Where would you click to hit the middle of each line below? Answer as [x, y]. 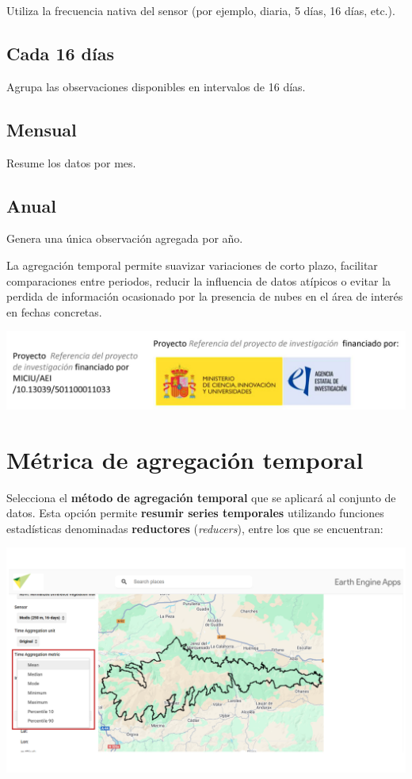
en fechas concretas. [54, 311]
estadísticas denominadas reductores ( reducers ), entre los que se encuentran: [195, 528]
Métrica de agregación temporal [185, 459]
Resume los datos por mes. [71, 162]
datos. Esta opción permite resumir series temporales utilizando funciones [195, 513]
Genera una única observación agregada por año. [125, 238]
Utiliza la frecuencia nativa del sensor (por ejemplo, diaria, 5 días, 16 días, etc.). [201, 10]
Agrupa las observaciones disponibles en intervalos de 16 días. [156, 86]
